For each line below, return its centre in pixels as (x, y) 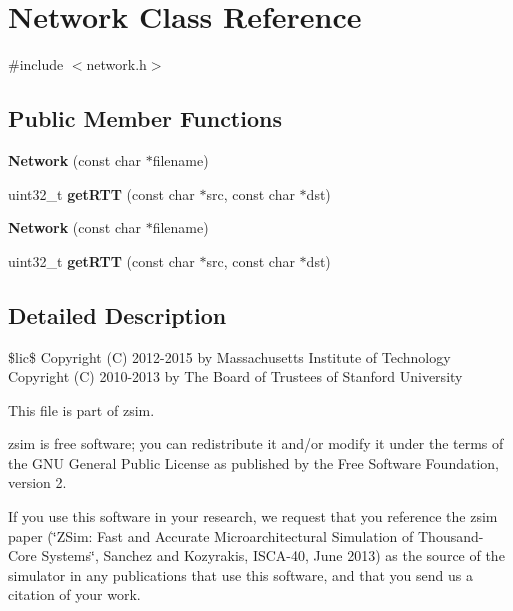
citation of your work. (74, 594)
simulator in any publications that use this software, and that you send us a (240, 574)
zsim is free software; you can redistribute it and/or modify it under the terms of (256, 443)
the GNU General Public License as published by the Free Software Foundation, (253, 462)
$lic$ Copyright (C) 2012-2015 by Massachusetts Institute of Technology (229, 356)
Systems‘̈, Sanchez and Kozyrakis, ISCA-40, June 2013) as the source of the (273, 555)
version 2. (37, 482)
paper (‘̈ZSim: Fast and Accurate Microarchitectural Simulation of (211, 535)
